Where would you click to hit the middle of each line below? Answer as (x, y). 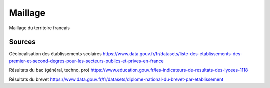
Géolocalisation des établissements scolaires (55, 54)
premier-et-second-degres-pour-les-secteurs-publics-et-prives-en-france (87, 61)
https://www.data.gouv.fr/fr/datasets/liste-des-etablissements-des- (172, 54)
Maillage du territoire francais (39, 28)
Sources (22, 42)
